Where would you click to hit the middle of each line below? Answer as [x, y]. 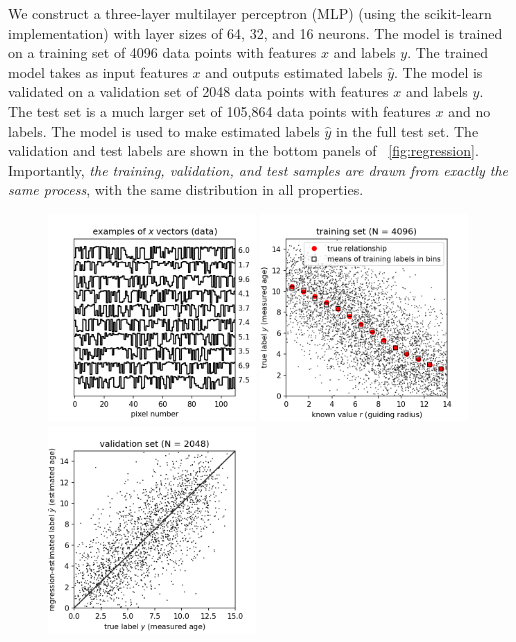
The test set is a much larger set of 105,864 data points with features [219, 110]
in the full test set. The [407, 130]
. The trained [448, 52]
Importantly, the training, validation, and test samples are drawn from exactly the [258, 169]
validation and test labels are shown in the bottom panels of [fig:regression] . [243, 150]
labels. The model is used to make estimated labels [164, 130]
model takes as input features [98, 71]
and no [469, 110]
